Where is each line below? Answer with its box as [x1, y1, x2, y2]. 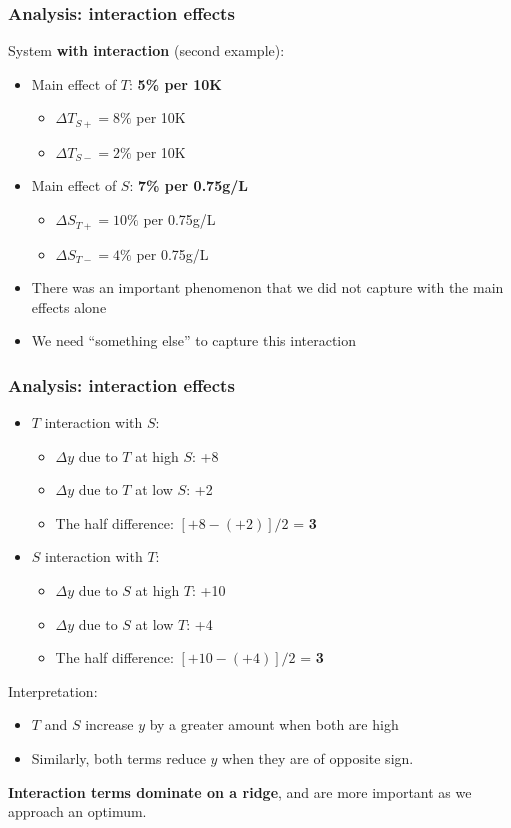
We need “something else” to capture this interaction [31, 330, 357, 351]
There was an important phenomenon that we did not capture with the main [31, 277, 504, 298]
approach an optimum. [8, 801, 147, 822]
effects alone [31, 296, 107, 317]
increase [85, 714, 134, 735]
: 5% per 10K [129, 73, 222, 94]
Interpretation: [8, 680, 98, 701]
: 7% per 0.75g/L [129, 175, 248, 196]
